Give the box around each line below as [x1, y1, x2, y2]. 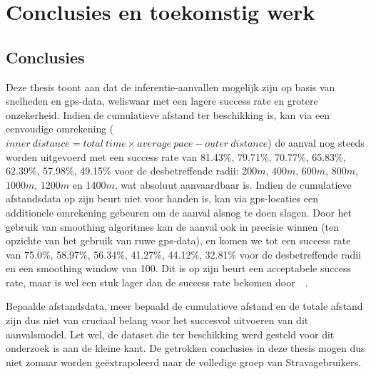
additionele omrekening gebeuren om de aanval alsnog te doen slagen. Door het [6, 204, 352, 219]
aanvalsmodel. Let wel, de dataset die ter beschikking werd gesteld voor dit [6, 326, 335, 341]
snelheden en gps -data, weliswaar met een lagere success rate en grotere [6, 93, 318, 108]
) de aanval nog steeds [268, 135, 365, 150]
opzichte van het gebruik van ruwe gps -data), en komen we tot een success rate [6, 233, 351, 248]
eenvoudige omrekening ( [6, 121, 114, 136]
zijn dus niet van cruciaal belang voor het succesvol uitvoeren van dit [6, 313, 309, 328]
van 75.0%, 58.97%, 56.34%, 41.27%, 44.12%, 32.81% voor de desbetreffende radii [6, 246, 361, 261]
